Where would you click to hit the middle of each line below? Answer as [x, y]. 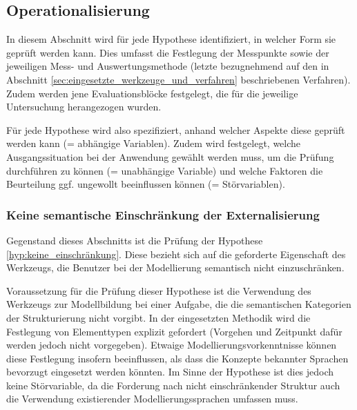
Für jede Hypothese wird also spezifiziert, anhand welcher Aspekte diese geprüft [176, 129]
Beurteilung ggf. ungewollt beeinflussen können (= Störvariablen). [146, 184]
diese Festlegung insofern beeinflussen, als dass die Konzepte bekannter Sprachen [177, 358]
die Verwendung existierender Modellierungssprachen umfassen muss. [152, 399]
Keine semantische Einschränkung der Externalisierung [163, 214]
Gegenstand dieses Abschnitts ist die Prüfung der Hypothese [135, 240]
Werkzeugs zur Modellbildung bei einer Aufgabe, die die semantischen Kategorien [179, 304]
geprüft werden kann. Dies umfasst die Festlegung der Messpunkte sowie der [168, 52]
